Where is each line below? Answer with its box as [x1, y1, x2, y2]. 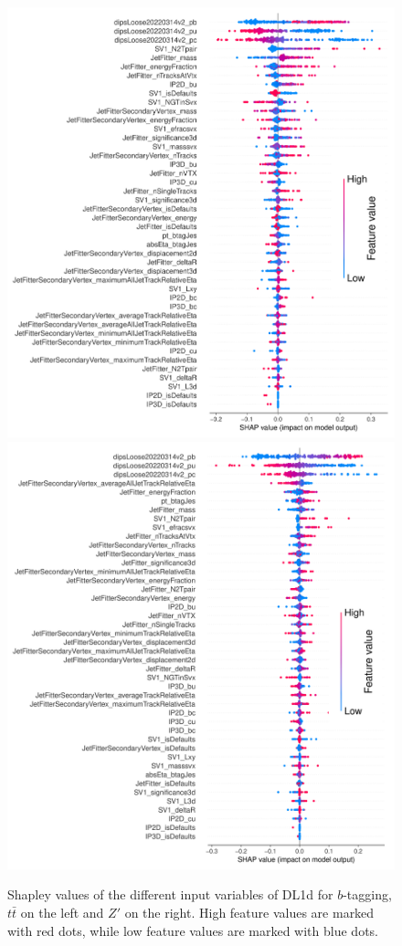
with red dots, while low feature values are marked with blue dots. [7, 920, 378, 940]
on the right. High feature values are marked [124, 903, 375, 922]
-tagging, [343, 885, 392, 904]
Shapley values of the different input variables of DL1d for [7, 885, 333, 904]
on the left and [20, 903, 104, 922]
